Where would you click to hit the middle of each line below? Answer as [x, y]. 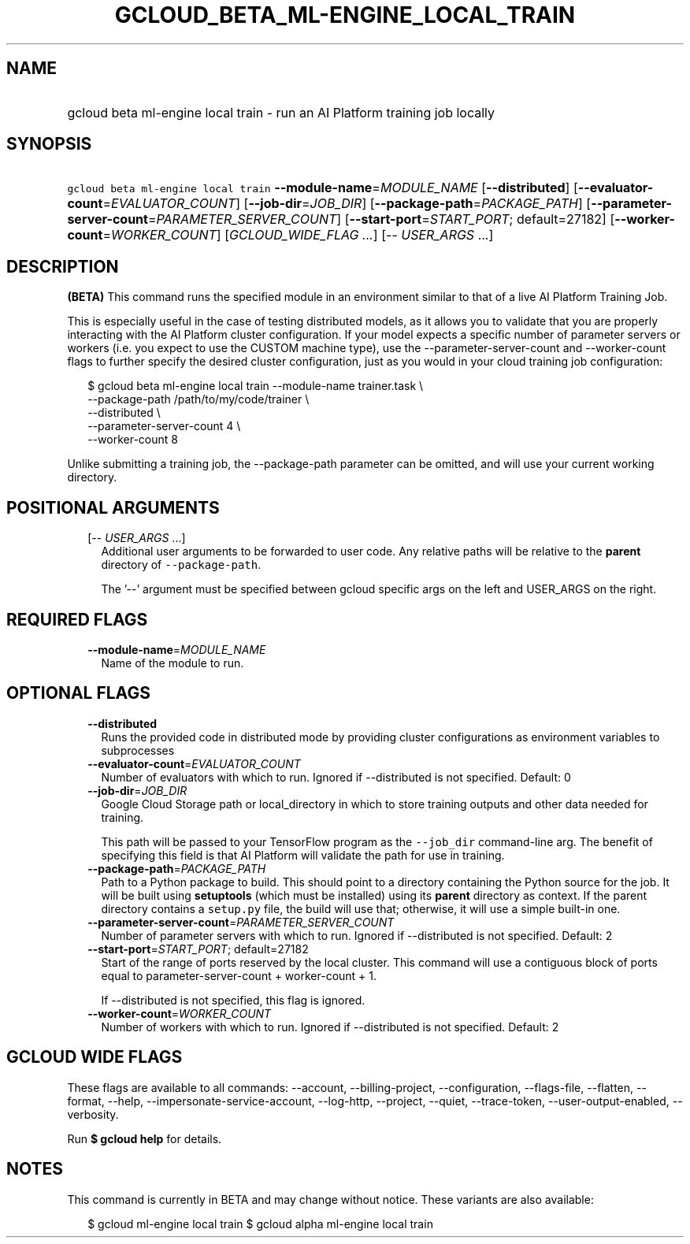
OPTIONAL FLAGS [78, 693]
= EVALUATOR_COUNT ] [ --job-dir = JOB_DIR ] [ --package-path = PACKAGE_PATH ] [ [347, 204]
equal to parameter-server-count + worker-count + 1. [239, 975]
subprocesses [138, 750]
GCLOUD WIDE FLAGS [95, 1057]
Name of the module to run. [172, 663]
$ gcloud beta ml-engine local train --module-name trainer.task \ [256, 386]
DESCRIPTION [63, 266]
